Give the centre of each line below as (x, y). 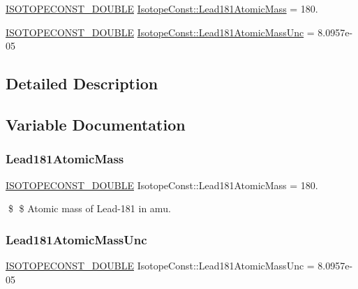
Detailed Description (82, 83)
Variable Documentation (96, 124)
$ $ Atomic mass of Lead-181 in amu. (89, 208)
